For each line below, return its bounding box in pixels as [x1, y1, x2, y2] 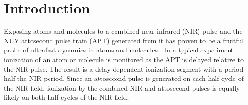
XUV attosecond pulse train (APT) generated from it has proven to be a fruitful [4, 35, 244, 45]
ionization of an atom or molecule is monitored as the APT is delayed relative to [4, 54, 244, 64]
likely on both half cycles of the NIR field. [4, 92, 129, 102]
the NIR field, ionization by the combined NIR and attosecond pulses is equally [4, 82, 240, 92]
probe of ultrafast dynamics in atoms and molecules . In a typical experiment [4, 45, 234, 55]
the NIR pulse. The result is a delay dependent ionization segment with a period [4, 64, 244, 74]
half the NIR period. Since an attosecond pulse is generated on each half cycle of [4, 73, 244, 83]
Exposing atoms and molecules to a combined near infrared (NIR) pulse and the [4, 26, 243, 36]
